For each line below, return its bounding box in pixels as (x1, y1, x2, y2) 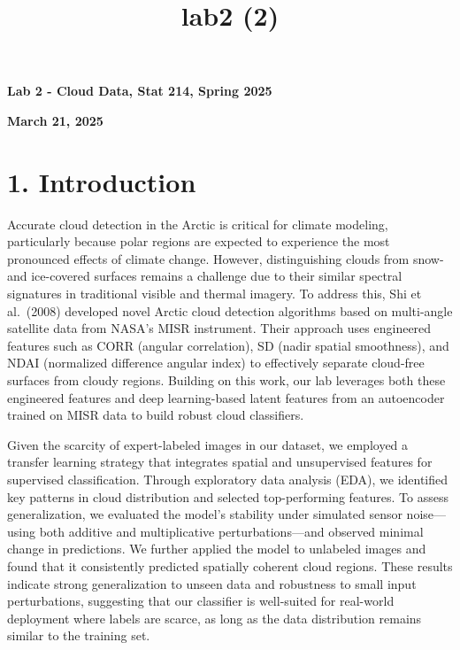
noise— (406, 505, 447, 523)
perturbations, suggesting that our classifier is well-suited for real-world (7, 592, 395, 610)
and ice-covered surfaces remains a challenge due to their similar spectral (7, 267, 402, 285)
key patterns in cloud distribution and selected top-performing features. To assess (7, 487, 448, 506)
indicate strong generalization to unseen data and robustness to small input (7, 574, 417, 592)
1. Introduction (7, 163, 196, 199)
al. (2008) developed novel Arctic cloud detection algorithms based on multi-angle (7, 301, 453, 320)
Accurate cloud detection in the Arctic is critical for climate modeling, (7, 214, 388, 233)
